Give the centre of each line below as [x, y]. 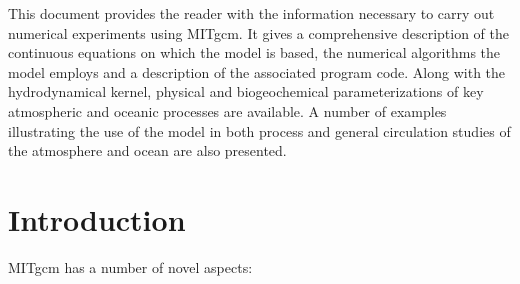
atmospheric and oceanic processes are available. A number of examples [227, 110]
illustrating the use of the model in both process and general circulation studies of [259, 130]
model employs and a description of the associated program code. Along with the [257, 71]
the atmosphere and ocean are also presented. [147, 150]
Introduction [97, 218]
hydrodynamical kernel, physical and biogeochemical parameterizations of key [246, 91]
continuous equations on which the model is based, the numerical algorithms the [254, 52]
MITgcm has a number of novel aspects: [130, 266]
